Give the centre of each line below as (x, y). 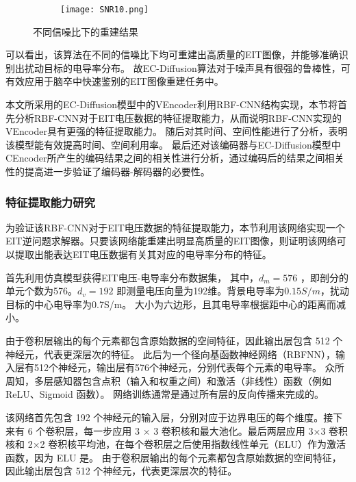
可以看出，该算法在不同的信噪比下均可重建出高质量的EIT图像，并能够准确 (172, 54)
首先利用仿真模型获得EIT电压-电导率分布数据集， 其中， (132, 277)
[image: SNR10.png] (104, 10)
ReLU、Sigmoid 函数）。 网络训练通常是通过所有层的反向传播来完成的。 (165, 394)
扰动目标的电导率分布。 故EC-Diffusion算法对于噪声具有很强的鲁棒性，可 (187, 67)
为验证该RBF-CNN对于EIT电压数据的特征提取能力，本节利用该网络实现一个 (175, 227)
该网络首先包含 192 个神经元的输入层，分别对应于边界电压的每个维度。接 (169, 417)
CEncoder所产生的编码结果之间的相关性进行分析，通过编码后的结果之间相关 (175, 158)
